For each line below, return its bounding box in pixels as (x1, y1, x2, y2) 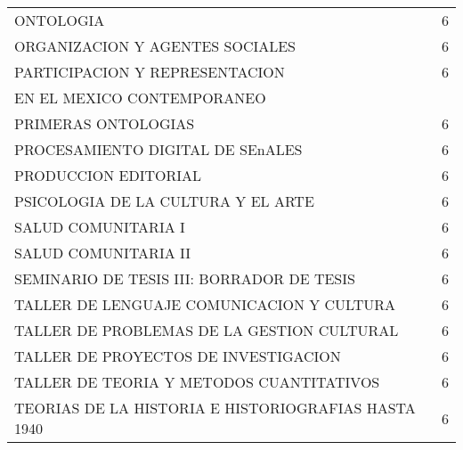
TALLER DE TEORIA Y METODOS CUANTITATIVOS (14, 372, 380, 392)
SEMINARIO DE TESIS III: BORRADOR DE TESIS (14, 268, 355, 289)
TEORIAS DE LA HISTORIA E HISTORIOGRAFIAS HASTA (14, 397, 416, 418)
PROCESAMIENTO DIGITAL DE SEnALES (14, 139, 303, 160)
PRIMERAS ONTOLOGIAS (14, 113, 195, 134)
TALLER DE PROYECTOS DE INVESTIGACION (14, 346, 341, 366)
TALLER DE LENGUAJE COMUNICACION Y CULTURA (14, 294, 396, 315)
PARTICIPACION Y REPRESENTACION (14, 61, 285, 82)
